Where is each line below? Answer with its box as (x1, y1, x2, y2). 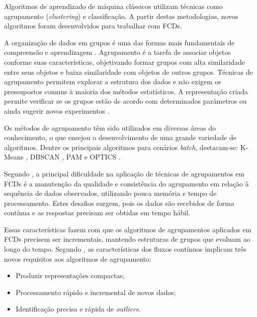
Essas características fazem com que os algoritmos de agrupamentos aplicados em (4, 224, 252, 234)
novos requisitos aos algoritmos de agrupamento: (4, 253, 152, 264)
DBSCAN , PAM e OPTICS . (30, 152, 121, 162)
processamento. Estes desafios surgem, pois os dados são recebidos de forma (4, 197, 235, 208)
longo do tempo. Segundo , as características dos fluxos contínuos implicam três (4, 244, 247, 254)
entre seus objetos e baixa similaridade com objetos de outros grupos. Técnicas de (4, 66, 253, 77)
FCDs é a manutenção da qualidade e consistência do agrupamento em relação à (4, 178, 249, 188)
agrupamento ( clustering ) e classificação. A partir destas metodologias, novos (4, 10, 238, 21)
